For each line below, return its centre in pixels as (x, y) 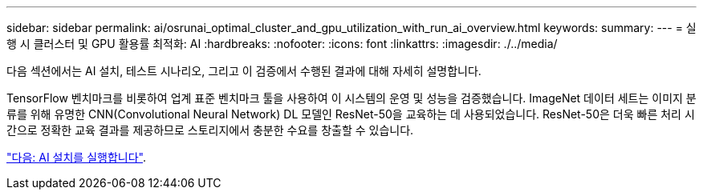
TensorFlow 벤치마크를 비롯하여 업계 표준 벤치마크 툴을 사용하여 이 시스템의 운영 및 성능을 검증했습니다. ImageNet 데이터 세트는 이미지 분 (351, 98)
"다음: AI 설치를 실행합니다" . (77, 157)
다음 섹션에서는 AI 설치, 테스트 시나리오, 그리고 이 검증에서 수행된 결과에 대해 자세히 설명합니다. (244, 71)
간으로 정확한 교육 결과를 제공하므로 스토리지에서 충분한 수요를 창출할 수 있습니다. (210, 130)
